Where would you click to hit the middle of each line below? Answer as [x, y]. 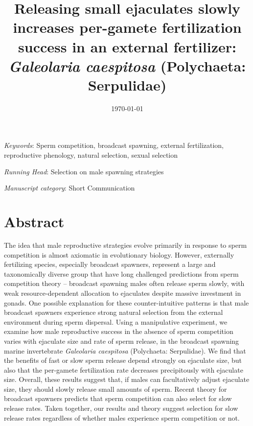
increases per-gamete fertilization [127, 27]
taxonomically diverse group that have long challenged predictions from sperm [121, 273]
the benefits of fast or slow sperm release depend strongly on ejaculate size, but [123, 360]
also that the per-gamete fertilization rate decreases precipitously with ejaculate [124, 369]
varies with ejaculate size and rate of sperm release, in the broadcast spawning [122, 341]
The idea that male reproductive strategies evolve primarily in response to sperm [126, 245]
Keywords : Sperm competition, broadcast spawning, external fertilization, [114, 145]
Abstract [34, 222]
